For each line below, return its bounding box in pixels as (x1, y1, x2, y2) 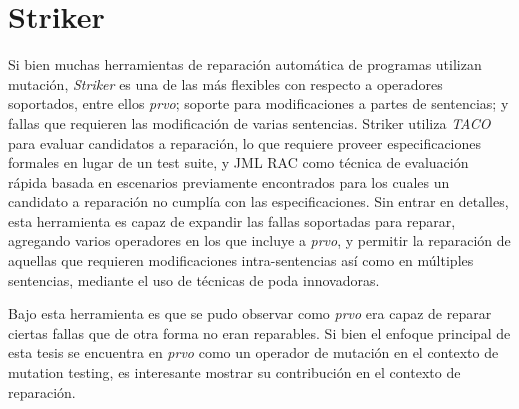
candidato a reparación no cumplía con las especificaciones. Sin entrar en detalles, (8, 191, 509, 212)
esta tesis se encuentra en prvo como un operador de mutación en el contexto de (8, 342, 499, 363)
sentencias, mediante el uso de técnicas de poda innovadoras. (8, 269, 380, 290)
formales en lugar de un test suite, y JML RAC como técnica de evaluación (8, 152, 469, 173)
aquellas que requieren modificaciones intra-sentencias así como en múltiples (8, 250, 474, 271)
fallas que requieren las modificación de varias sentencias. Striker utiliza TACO (8, 112, 491, 133)
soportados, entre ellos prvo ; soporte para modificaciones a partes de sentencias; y (8, 93, 509, 114)
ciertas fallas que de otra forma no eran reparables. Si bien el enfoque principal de (8, 322, 511, 343)
